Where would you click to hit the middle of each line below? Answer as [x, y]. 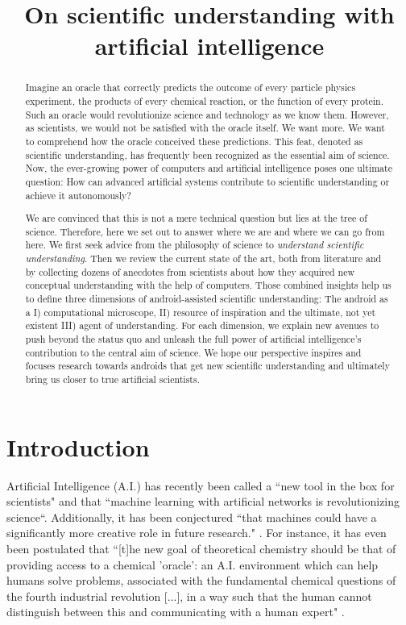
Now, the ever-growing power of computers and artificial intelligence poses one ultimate [209, 168]
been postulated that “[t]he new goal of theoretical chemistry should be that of [201, 548]
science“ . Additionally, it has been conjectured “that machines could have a [192, 517]
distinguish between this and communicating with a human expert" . [176, 612]
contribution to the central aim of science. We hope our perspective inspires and [193, 352]
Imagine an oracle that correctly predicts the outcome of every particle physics [191, 87]
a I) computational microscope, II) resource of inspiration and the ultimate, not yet [201, 312]
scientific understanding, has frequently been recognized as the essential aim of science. [207, 154]
